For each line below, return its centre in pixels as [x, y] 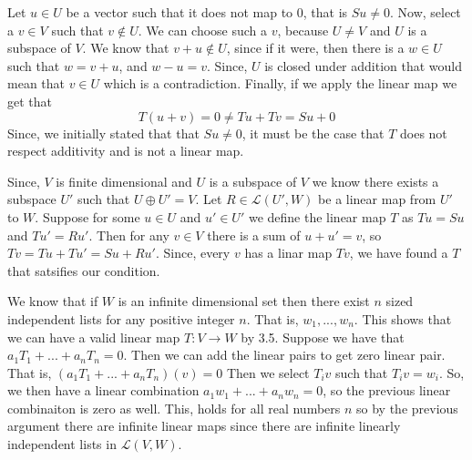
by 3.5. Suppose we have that [323, 337]
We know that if [53, 301]
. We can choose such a [203, 30]
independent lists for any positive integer [121, 318]
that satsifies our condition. [84, 270]
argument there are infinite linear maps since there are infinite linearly [204, 426]
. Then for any [129, 235]
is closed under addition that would [364, 65]
